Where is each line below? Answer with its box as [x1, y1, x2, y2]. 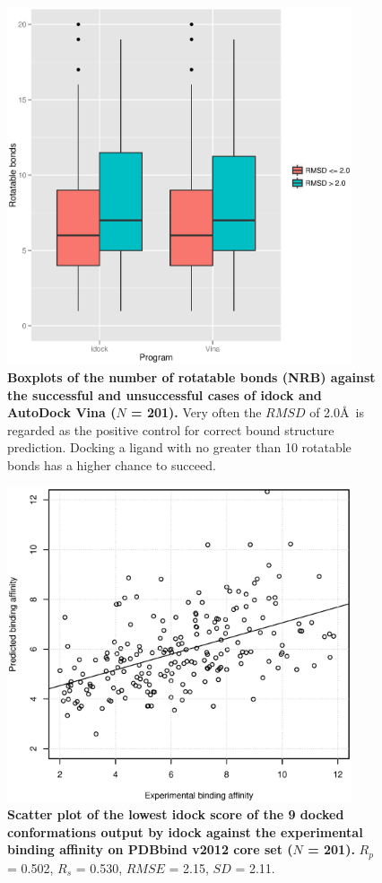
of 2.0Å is [309, 403, 364, 422]
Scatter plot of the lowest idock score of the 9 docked [7, 805, 344, 824]
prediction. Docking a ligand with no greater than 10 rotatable [7, 438, 352, 457]
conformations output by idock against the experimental [7, 822, 363, 841]
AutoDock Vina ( [7, 403, 117, 422]
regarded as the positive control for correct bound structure [7, 420, 334, 439]
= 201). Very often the [131, 403, 262, 422]
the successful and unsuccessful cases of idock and [7, 385, 322, 404]
